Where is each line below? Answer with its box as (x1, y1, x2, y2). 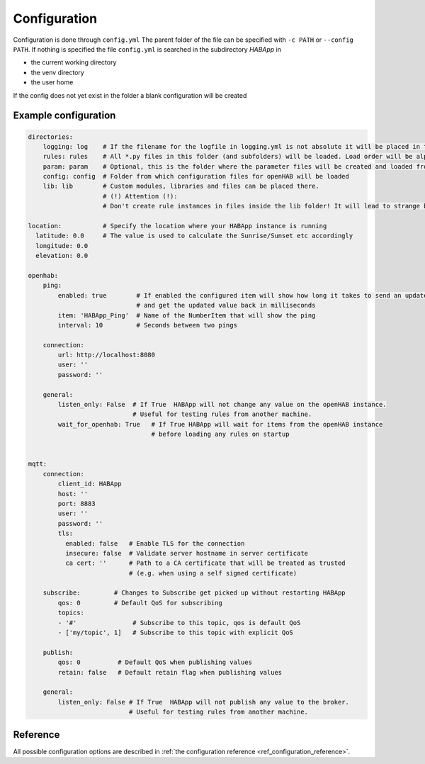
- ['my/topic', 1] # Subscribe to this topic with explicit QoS (57, 629, 294, 637)
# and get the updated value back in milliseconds (136, 301, 316, 310)
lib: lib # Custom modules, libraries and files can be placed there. (42, 182, 320, 191)
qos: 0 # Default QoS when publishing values (57, 658, 253, 666)
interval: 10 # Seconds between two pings (57, 321, 237, 329)
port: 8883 (57, 500, 96, 507)
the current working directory (30, 58, 117, 67)
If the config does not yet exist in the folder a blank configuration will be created (13, 91, 247, 99)
